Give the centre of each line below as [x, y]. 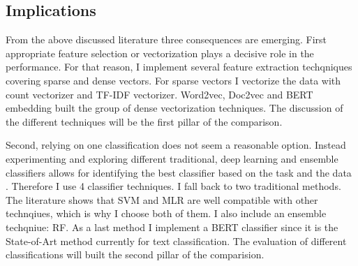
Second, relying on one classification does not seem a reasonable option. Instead [176, 145]
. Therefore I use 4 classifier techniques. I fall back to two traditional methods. [173, 186]
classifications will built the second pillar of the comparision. [135, 254]
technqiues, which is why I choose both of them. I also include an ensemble [166, 213]
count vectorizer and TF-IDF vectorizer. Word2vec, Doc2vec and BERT [159, 94]
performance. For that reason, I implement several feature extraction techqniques [179, 67]
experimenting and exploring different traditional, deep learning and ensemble [172, 158]
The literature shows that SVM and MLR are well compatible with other [162, 199]
